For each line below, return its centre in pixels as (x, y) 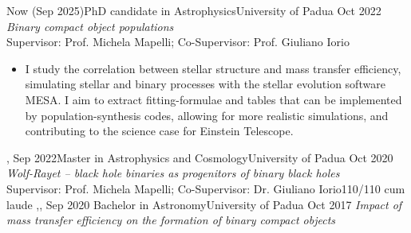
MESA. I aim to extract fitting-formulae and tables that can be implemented (213, 99)
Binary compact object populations (90, 26)
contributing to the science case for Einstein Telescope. (159, 131)
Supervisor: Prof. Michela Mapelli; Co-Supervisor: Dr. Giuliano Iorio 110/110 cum (206, 188)
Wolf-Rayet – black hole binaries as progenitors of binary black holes (173, 173)
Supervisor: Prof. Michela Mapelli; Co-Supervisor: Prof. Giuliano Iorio (178, 42)
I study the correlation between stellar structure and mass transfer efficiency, (213, 68)
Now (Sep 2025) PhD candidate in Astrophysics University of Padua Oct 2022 (194, 10)
